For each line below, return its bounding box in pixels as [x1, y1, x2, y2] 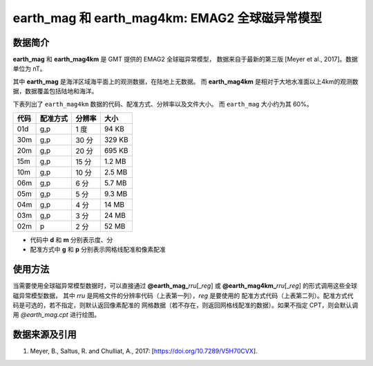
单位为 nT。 [12, 64, 46, 73]
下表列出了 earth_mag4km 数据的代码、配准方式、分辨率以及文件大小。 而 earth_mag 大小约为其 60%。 [12, 100, 313, 108]
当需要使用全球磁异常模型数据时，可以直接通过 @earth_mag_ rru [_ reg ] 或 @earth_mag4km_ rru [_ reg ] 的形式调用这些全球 [12, 282, 358, 290]
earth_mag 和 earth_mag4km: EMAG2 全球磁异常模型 [12, 10, 323, 26]
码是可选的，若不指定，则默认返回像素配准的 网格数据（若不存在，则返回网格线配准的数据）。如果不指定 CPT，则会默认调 [12, 301, 358, 309]
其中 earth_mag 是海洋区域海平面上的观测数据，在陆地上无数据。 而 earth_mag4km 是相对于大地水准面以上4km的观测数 [12, 77, 358, 86]
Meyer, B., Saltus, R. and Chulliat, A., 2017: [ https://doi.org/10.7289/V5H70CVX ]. [30, 347, 258, 356]
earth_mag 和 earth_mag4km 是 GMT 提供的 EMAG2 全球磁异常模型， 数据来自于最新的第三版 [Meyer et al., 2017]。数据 [12, 55, 358, 64]
